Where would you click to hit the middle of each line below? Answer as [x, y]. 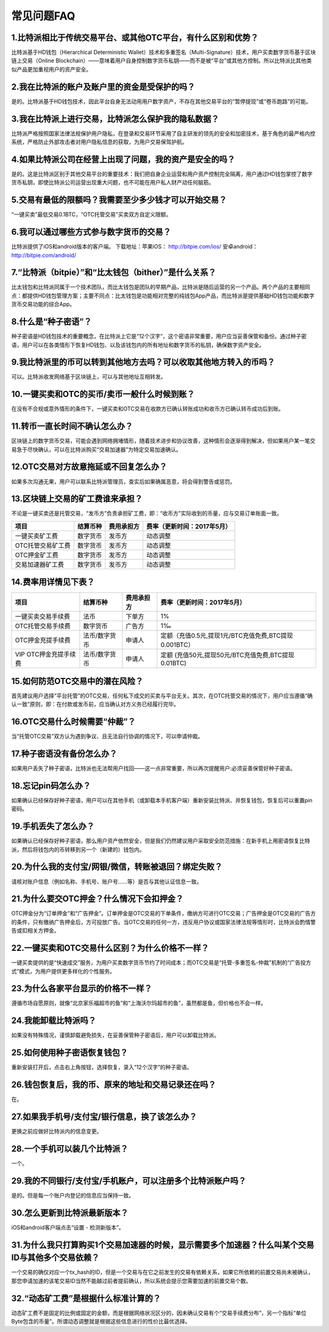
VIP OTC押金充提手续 [45, 655]
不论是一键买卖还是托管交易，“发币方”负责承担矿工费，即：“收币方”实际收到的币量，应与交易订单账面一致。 [147, 514]
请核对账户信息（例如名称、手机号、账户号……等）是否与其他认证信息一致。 [107, 881]
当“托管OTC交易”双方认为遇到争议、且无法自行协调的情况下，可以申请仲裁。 [107, 737]
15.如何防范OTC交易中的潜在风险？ [77, 681]
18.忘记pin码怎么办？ [51, 786]
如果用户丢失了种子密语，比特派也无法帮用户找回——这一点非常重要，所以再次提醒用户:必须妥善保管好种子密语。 [154, 768]
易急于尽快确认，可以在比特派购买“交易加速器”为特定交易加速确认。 [97, 449]
